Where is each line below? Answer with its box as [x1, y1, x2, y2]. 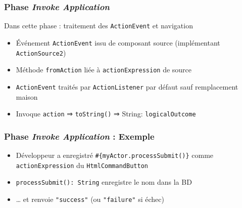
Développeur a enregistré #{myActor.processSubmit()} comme [16, 149, 214, 160]
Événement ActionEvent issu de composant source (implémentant [16, 37, 220, 48]
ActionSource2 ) [16, 47, 66, 58]
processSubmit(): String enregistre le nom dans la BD [16, 177, 192, 187]
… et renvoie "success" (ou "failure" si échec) [16, 193, 164, 204]
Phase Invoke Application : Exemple [4, 130, 155, 142]
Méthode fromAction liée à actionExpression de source [16, 64, 192, 75]
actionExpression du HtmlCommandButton [16, 159, 148, 170]
